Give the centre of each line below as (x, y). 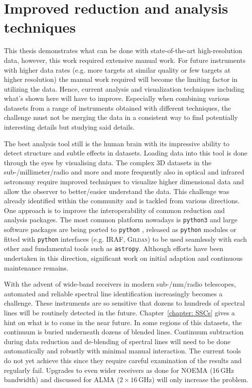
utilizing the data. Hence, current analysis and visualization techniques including (124, 88)
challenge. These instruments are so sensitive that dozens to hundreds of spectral (125, 303)
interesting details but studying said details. (69, 127)
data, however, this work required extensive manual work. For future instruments (125, 60)
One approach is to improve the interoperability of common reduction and (115, 210)
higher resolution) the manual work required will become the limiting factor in (121, 79)
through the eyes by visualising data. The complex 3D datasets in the (108, 162)
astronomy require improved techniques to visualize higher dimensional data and (124, 182)
